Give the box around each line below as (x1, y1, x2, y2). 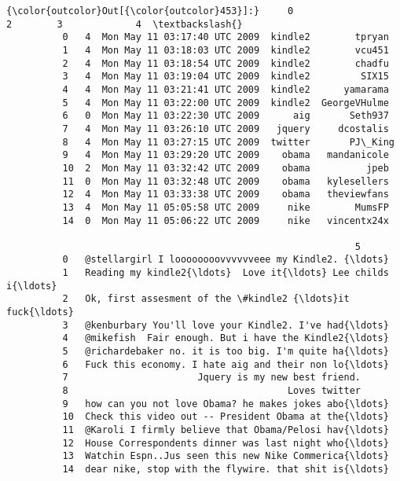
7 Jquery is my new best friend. (62, 372, 361, 384)
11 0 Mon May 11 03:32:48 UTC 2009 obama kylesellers (62, 175, 389, 187)
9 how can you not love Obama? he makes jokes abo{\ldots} (62, 398, 389, 409)
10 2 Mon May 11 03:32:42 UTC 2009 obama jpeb (62, 162, 389, 174)
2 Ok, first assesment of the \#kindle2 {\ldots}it (62, 293, 350, 305)
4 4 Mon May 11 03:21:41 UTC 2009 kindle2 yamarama (62, 83, 389, 95)
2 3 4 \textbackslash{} (6, 18, 243, 30)
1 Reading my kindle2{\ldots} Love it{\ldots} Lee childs (62, 267, 389, 279)
